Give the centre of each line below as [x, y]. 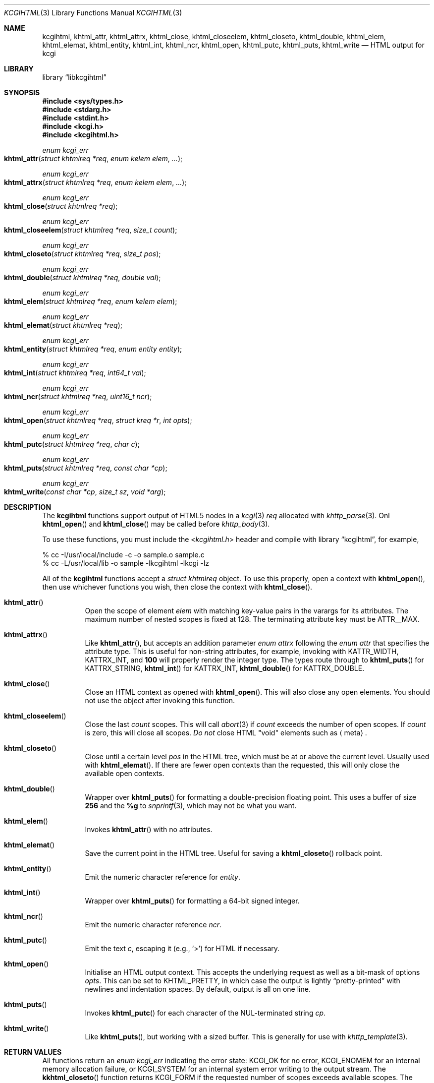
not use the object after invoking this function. [160, 700]
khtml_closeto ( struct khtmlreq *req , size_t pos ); [82, 254]
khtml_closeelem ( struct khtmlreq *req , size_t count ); [91, 230]
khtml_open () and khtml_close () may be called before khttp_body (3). [156, 524]
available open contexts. [125, 773]
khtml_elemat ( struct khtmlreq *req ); [63, 325]
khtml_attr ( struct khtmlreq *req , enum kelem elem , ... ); [93, 158]
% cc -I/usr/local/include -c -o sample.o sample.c [123, 555]
